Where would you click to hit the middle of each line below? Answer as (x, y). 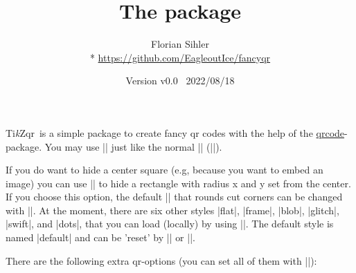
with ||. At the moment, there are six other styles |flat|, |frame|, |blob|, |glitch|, (172, 210)
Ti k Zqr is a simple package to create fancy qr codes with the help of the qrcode (175, 132)
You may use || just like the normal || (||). (133, 146)
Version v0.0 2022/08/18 (180, 81)
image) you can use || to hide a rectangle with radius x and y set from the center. (178, 183)
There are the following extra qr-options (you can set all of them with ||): (161, 260)
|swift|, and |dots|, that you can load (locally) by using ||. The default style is (170, 224)
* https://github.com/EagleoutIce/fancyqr (180, 57)
